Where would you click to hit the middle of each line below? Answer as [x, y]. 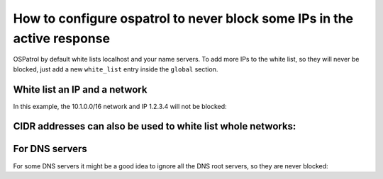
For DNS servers [50, 149]
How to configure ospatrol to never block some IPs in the [183, 18]
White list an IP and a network [80, 89]
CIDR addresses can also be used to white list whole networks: [155, 126]
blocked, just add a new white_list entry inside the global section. [116, 69]
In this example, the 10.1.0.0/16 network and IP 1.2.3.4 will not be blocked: [120, 106]
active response [61, 38]
